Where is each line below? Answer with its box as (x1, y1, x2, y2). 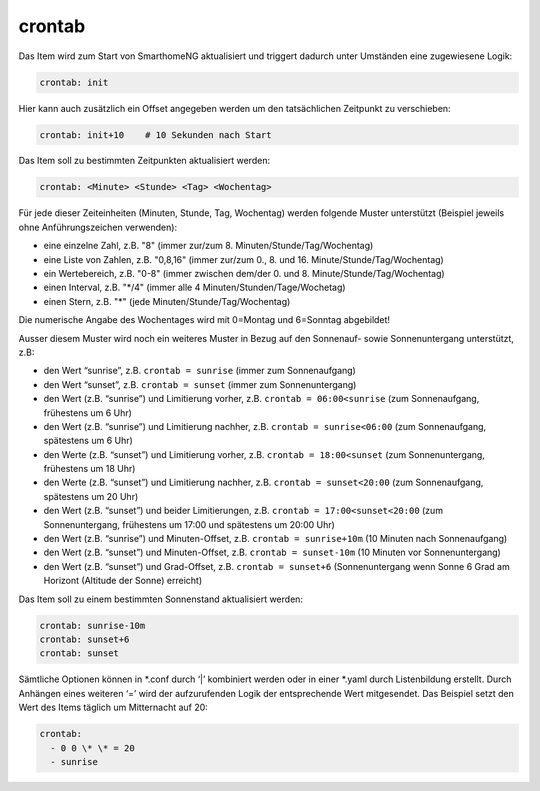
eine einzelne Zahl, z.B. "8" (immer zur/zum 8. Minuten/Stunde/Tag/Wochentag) (43, 240, 374, 252)
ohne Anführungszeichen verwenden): (18, 221, 178, 233)
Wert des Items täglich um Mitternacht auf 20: (18, 701, 209, 714)
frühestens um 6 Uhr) (43, 406, 132, 419)
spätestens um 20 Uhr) (43, 490, 139, 502)
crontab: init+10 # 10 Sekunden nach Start (39, 129, 272, 140)
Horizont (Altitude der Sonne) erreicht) (43, 575, 203, 587)
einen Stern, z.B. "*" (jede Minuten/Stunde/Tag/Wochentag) (43, 295, 291, 307)
